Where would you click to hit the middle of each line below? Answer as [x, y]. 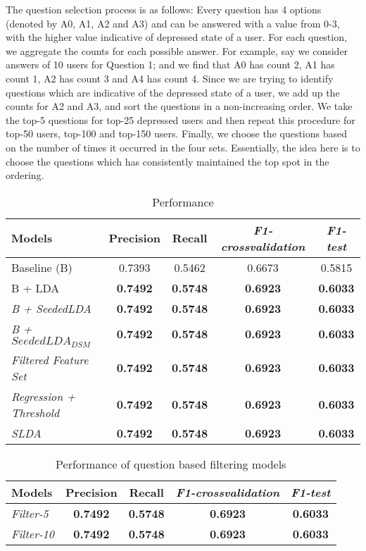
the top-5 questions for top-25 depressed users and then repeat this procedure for [181, 119]
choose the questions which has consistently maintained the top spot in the [168, 161]
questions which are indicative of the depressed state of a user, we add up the [173, 92]
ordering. [25, 175]
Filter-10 [33, 533]
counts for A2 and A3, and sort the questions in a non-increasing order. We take [179, 106]
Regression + [44, 396]
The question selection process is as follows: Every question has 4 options [164, 9]
